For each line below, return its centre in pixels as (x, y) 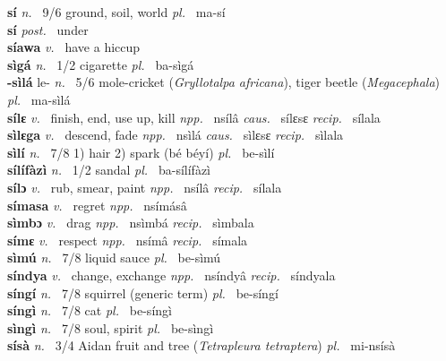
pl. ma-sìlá (39, 99)
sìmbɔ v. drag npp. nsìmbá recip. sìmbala (131, 223)
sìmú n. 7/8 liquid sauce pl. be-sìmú (114, 258)
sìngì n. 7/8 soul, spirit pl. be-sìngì (111, 327)
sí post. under (48, 29)
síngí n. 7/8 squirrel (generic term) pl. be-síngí (143, 292)
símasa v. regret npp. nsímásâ (97, 205)
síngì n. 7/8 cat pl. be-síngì (90, 310)
